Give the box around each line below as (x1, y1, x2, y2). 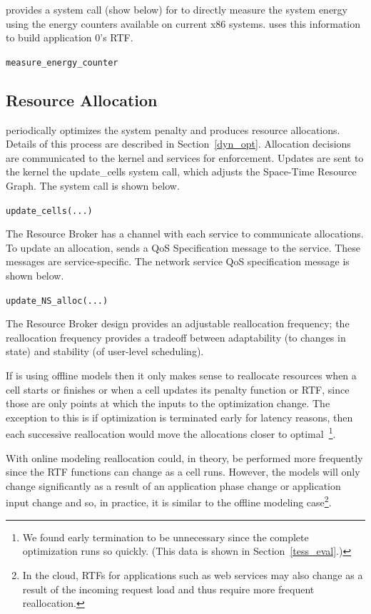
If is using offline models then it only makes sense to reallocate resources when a (6, 368, 357, 383)
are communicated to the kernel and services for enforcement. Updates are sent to (6, 150, 364, 165)
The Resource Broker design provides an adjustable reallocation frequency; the (6, 316, 350, 331)
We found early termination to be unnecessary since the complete (22, 529, 309, 544)
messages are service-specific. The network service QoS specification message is (6, 254, 350, 269)
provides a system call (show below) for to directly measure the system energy (6, 2, 347, 16)
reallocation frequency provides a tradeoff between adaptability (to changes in (6, 329, 346, 344)
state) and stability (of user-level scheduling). (6, 344, 204, 359)
